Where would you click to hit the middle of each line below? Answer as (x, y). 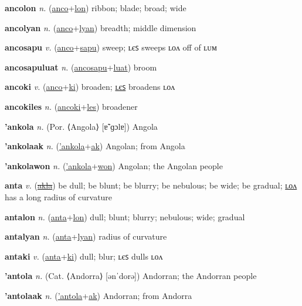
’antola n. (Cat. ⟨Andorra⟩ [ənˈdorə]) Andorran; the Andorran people (131, 276)
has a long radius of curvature (59, 196)
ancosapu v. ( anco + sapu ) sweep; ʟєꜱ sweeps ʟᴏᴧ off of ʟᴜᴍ (111, 47)
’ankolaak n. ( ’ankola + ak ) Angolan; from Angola (95, 146)
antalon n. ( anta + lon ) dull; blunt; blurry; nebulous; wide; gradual (125, 216)
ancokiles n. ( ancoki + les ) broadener (71, 106)
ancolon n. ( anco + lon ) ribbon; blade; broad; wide (96, 8)
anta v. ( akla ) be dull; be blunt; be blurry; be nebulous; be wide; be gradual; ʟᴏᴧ (151, 185)
